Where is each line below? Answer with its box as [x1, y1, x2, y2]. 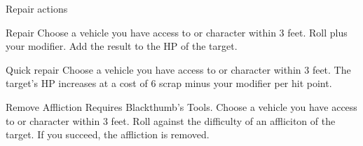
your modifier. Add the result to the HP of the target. [6, 39, 238, 53]
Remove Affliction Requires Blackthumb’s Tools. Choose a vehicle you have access [6, 99, 357, 114]
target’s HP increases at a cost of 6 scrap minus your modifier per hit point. [6, 76, 332, 91]
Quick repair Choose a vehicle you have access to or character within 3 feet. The [6, 62, 351, 77]
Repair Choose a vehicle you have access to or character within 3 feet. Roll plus [6, 25, 348, 39]
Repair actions [6, 1, 68, 15]
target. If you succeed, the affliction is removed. [6, 127, 210, 142]
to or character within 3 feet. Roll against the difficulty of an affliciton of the [6, 113, 336, 128]
